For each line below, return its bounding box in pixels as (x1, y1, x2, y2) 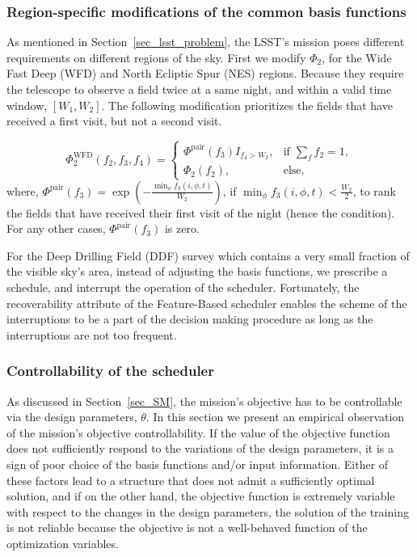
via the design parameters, (6, 408, 137, 425)
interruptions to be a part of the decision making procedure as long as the (6, 310, 373, 327)
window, (6, 96, 48, 113)
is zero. (164, 220, 200, 237)
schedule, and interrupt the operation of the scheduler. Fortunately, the (6, 279, 360, 296)
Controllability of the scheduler (6, 361, 214, 381)
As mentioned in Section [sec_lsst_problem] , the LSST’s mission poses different (6, 33, 405, 50)
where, (6, 182, 39, 199)
